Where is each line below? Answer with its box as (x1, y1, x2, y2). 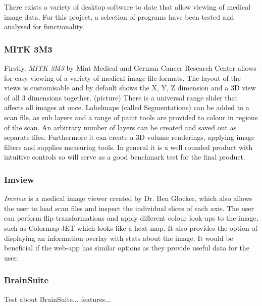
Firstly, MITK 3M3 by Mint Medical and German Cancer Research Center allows (4, 63, 256, 73)
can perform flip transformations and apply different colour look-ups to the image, (4, 213, 258, 223)
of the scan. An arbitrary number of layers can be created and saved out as (4, 122, 237, 132)
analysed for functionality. (4, 21, 84, 32)
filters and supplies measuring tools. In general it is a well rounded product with (4, 141, 253, 152)
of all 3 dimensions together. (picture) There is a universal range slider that (4, 92, 238, 103)
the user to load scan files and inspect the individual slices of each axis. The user (4, 202, 254, 213)
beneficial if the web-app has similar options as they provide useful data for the (4, 242, 249, 253)
